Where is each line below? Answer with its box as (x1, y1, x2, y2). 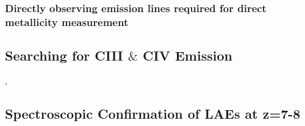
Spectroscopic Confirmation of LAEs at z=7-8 (5, 104, 301, 122)
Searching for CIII (5, 46, 123, 65)
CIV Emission (143, 46, 232, 65)
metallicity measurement (5, 14, 129, 29)
